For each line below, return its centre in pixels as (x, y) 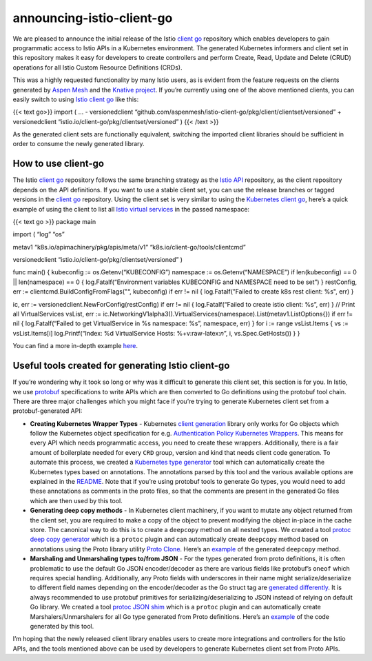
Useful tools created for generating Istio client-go (121, 366)
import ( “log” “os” (39, 234)
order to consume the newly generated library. (79, 144)
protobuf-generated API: (48, 411)
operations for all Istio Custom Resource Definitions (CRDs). (97, 67)
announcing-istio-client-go (93, 18)
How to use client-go (59, 164)
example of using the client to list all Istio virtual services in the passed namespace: (131, 209)
